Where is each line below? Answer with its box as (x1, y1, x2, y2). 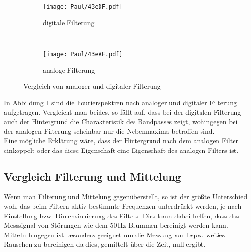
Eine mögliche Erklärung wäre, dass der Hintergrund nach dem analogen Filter (4, 135, 238, 146)
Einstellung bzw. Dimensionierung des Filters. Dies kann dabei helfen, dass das (4, 210, 239, 220)
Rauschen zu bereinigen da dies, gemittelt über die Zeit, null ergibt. (4, 239, 206, 249)
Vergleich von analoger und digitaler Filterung (23, 81, 161, 91)
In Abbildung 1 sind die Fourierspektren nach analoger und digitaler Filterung (4, 97, 237, 107)
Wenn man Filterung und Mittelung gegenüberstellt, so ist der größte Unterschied (4, 191, 248, 202)
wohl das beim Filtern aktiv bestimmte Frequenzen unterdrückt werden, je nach (4, 201, 242, 211)
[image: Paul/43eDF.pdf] (43, 3, 123, 10)
